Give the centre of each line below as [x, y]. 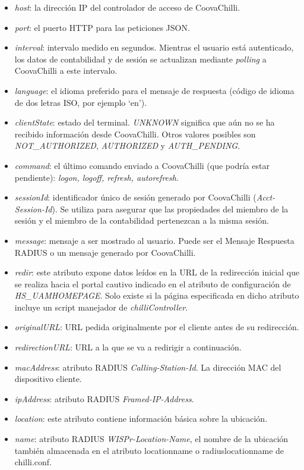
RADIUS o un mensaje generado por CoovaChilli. [105, 252]
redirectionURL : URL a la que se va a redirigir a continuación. [128, 347]
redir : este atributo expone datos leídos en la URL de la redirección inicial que [157, 272]
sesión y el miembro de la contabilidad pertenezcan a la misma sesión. [142, 220]
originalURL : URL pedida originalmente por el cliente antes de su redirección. [157, 327]
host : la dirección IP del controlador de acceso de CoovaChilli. [127, 7]
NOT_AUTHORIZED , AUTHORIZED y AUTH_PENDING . [127, 145]
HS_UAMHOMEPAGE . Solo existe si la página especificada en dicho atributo [157, 295]
